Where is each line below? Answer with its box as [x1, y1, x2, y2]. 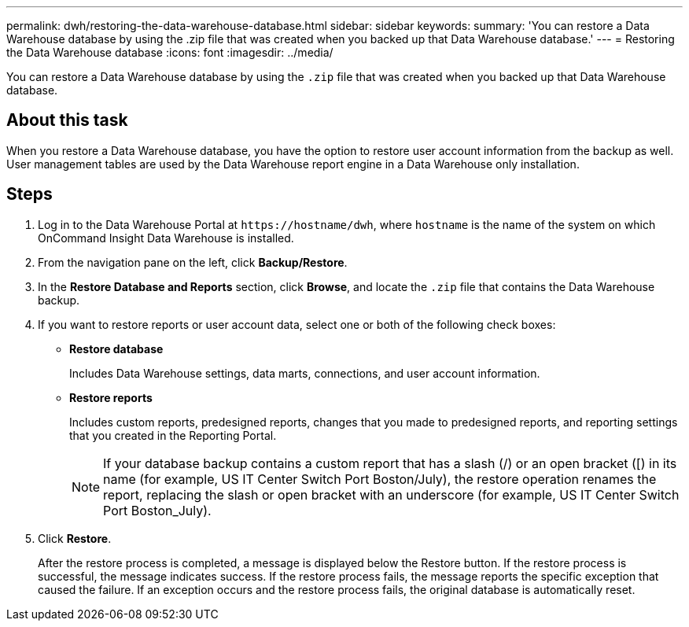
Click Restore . [38, 531, 112, 545]
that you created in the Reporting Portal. [69, 428, 277, 442]
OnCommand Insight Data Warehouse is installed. [38, 231, 294, 245]
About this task [6, 110, 128, 131]
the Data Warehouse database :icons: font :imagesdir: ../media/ [6, 46, 333, 59]
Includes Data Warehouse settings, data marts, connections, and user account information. [69, 366, 540, 380]
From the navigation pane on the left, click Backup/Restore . [38, 255, 348, 269]
